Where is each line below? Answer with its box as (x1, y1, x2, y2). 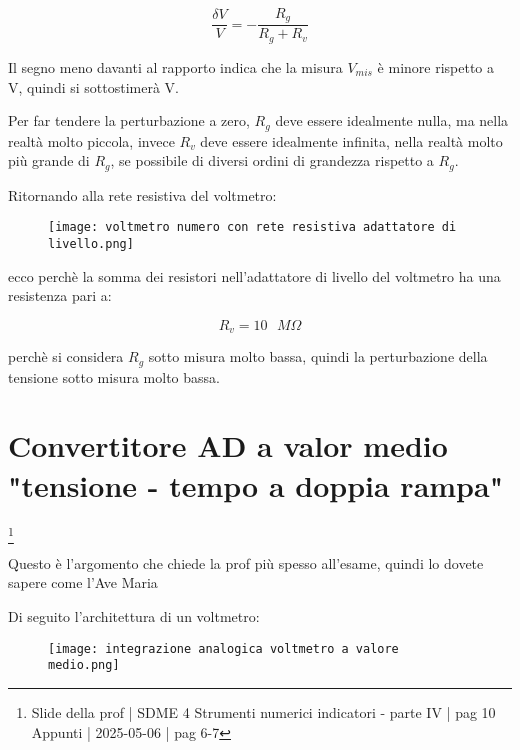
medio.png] (48, 658, 120, 673)
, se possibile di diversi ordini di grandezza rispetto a (110, 150, 434, 171)
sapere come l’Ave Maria (8, 572, 158, 593)
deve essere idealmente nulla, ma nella (275, 110, 509, 131)
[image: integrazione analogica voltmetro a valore (48, 641, 399, 656)
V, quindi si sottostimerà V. (8, 76, 179, 97)
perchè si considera (8, 346, 124, 367)
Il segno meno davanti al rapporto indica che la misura (8, 56, 343, 77)
